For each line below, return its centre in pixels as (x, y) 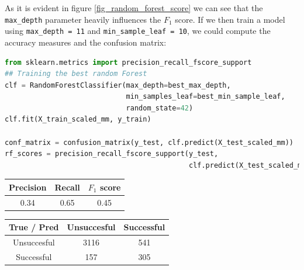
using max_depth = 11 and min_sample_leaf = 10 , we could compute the (138, 31)
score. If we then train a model (230, 19)
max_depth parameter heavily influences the (83, 19)
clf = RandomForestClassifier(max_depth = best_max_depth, (118, 85)
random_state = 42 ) (160, 108)
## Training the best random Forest (76, 74)
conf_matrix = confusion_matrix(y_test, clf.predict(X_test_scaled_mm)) (149, 142)
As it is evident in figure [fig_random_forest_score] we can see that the (134, 8)
